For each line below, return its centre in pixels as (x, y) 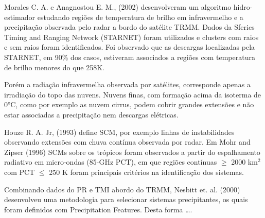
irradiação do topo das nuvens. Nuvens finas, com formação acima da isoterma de (133, 94)
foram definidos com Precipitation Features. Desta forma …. (98, 209)
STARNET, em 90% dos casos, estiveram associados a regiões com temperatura (130, 57)
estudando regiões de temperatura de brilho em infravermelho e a (140, 17)
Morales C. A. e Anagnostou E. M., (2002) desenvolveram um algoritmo (118, 7)
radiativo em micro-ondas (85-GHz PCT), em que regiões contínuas (111, 162)
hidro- (243, 7)
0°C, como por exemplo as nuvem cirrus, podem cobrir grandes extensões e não (129, 104)
